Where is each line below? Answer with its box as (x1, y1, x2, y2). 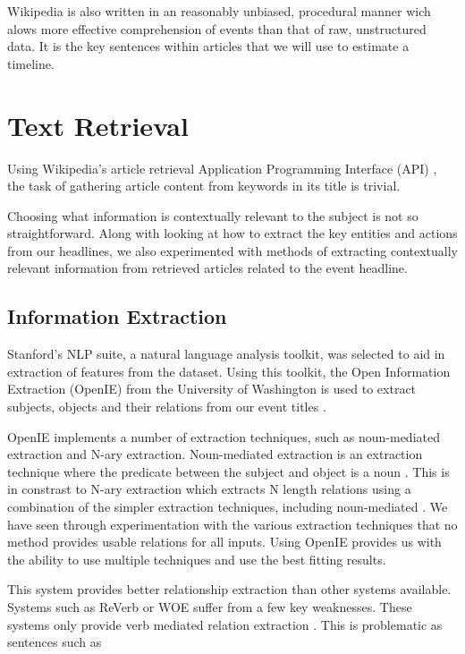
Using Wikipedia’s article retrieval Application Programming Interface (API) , (7, 158, 437, 177)
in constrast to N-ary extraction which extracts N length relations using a (7, 480, 411, 498)
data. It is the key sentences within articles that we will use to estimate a (7, 37, 410, 55)
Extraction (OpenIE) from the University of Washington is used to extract (7, 379, 417, 398)
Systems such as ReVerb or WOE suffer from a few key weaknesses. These (7, 597, 412, 616)
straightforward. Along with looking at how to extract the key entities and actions (7, 224, 458, 242)
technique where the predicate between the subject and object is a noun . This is (7, 462, 450, 480)
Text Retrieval (7, 106, 189, 143)
